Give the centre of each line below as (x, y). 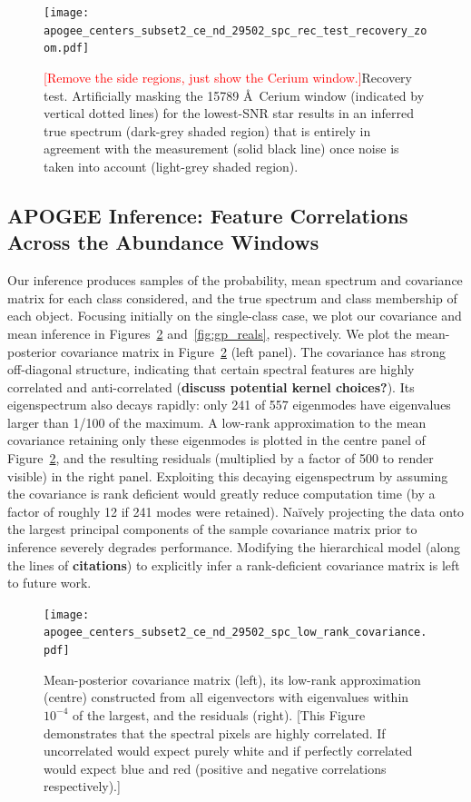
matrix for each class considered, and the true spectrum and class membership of (232, 297)
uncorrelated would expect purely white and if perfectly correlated (228, 751)
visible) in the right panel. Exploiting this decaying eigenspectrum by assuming (228, 475)
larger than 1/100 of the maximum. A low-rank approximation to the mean (217, 422)
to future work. (49, 583)
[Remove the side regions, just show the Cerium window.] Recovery (228, 77)
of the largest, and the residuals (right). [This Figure (219, 714)
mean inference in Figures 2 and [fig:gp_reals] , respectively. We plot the (210, 333)
